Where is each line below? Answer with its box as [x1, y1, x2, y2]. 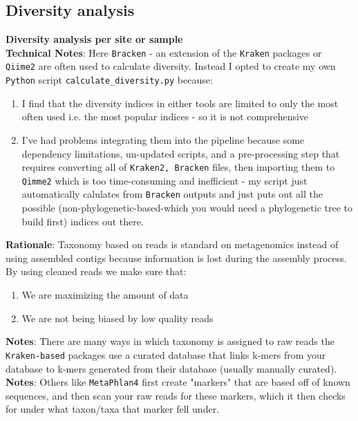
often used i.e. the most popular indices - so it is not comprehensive [21, 109, 309, 124]
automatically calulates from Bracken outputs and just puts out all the [21, 187, 323, 201]
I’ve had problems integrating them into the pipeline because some [21, 132, 305, 147]
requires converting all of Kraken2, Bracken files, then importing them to [21, 160, 335, 174]
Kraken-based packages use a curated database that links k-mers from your [6, 347, 326, 362]
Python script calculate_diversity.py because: [6, 73, 213, 87]
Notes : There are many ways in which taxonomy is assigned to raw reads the [6, 334, 335, 348]
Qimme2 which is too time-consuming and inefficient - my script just [21, 173, 308, 187]
